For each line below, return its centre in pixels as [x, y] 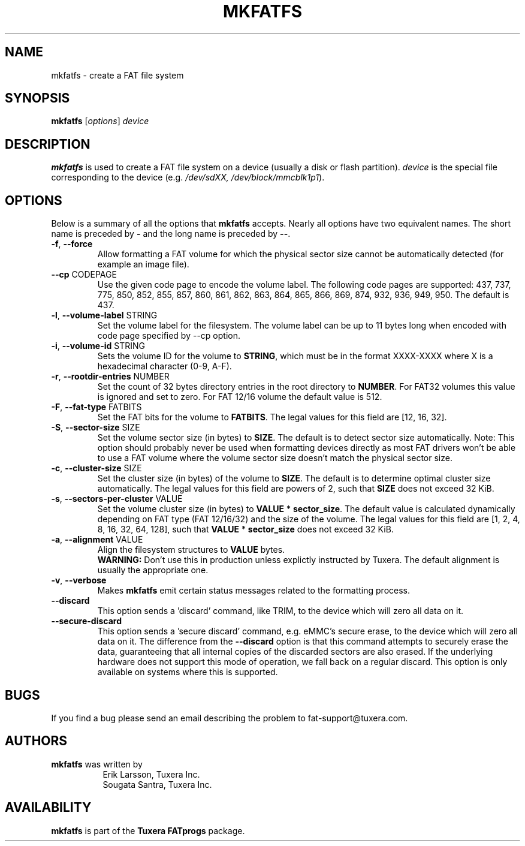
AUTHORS [36, 741]
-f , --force [72, 244]
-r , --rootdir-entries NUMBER [110, 377]
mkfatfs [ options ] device [100, 121]
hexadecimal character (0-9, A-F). [165, 366]
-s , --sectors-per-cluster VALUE [117, 499]
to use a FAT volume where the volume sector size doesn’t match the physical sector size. [275, 458]
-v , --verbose [79, 580]
